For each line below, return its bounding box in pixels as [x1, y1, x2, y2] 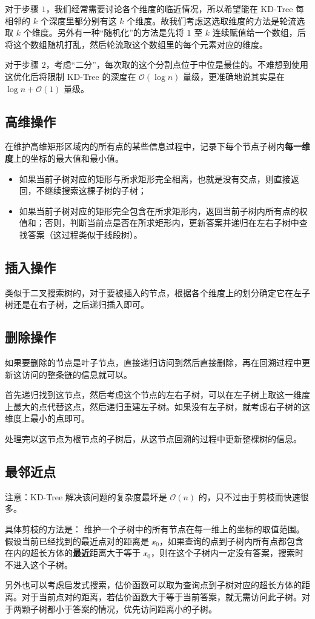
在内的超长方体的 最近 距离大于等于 [5, 546, 141, 559]
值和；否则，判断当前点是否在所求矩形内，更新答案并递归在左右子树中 [19, 216, 299, 229]
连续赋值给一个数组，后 [212, 26, 306, 39]
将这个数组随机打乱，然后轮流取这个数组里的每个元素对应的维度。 [5, 38, 268, 50]
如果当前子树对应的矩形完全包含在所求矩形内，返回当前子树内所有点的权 [19, 204, 308, 217]
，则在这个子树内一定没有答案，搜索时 [150, 546, 303, 559]
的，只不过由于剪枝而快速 [198, 490, 300, 503]
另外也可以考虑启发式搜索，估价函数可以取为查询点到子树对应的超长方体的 [5, 578, 302, 591]
